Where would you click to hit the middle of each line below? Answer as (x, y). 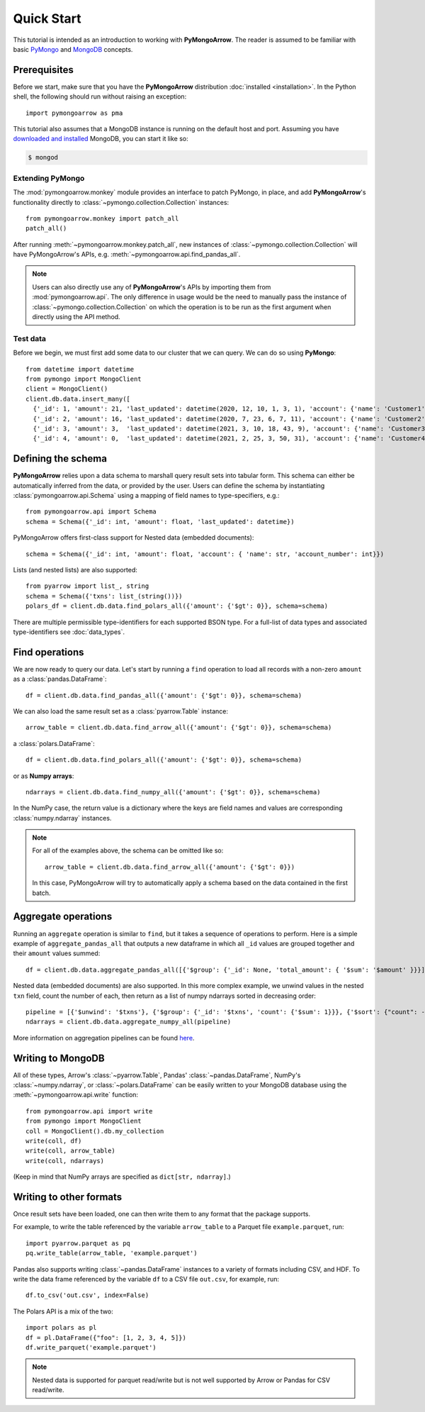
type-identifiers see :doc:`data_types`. (69, 632)
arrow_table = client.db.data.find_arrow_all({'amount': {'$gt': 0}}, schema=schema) (179, 728)
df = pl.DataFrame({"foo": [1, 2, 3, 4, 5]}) (106, 1338)
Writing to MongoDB (59, 1058)
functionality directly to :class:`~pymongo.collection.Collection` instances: (121, 202)
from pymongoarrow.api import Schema (91, 512)
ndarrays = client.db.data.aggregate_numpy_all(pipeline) (129, 1022)
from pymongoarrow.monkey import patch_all (102, 218)
